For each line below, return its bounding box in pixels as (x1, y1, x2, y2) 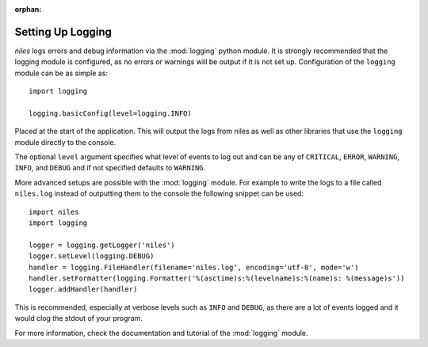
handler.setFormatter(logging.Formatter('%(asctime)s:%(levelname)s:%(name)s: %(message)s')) (29, 273, 405, 283)
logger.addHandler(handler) (29, 285, 138, 294)
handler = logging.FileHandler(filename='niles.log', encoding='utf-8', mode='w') (29, 262, 359, 272)
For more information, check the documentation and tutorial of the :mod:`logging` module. (14, 328, 308, 337)
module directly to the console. (14, 137, 117, 147)
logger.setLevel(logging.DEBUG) (29, 252, 155, 261)
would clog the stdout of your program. (14, 314, 143, 323)
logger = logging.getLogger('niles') (29, 240, 176, 250)
